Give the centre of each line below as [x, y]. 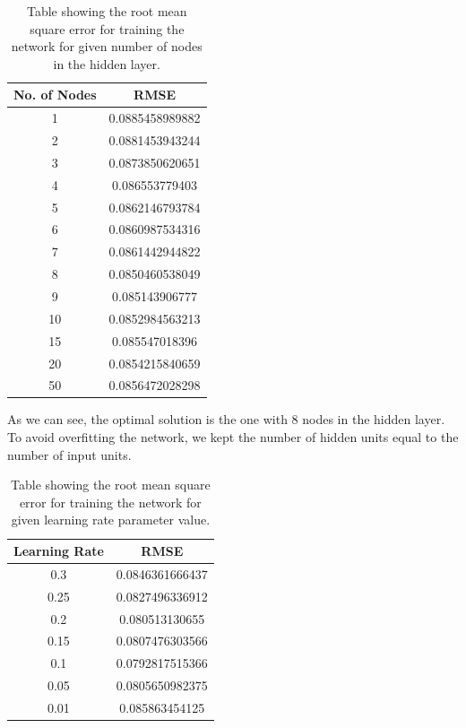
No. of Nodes [55, 95]
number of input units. [69, 454]
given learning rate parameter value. [111, 520]
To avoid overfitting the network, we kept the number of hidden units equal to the [233, 437]
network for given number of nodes [107, 46]
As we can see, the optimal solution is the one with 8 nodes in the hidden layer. [226, 419]
